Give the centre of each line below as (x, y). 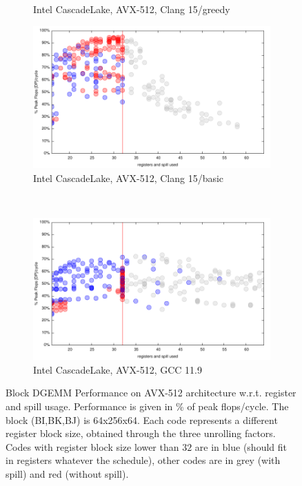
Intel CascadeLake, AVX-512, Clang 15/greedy (132, 9)
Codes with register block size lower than (92, 446)
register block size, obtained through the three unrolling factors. (141, 433)
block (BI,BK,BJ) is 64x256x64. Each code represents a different (142, 419)
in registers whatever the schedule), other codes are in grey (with (143, 460)
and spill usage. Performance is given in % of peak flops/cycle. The (147, 406)
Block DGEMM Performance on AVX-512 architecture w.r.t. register (151, 393)
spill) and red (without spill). (67, 473)
